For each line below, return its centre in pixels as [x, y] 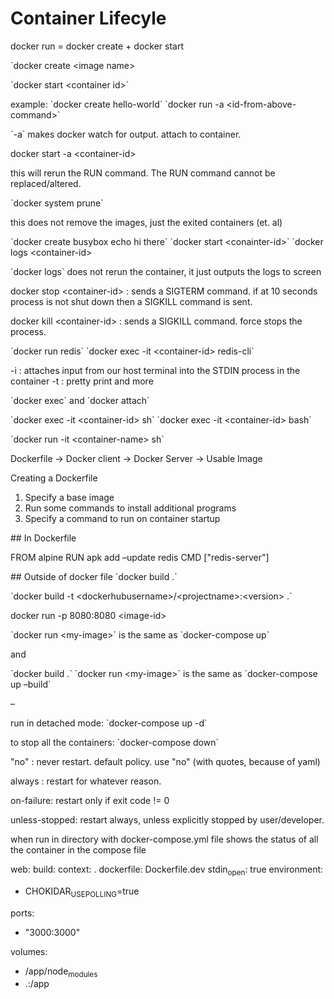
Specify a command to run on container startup [122, 518]
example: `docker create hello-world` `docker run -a [117, 104]
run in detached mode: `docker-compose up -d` [109, 723]
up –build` [31, 684]
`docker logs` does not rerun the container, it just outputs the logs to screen [166, 271]
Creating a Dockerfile [54, 478]
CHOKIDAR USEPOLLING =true [82, 892]
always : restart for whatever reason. [86, 781]
